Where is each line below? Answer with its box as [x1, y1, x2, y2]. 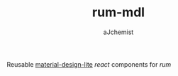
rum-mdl [91, 4, 145, 21]
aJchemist [103, 28, 134, 36]
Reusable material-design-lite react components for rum [6, 60, 172, 68]
